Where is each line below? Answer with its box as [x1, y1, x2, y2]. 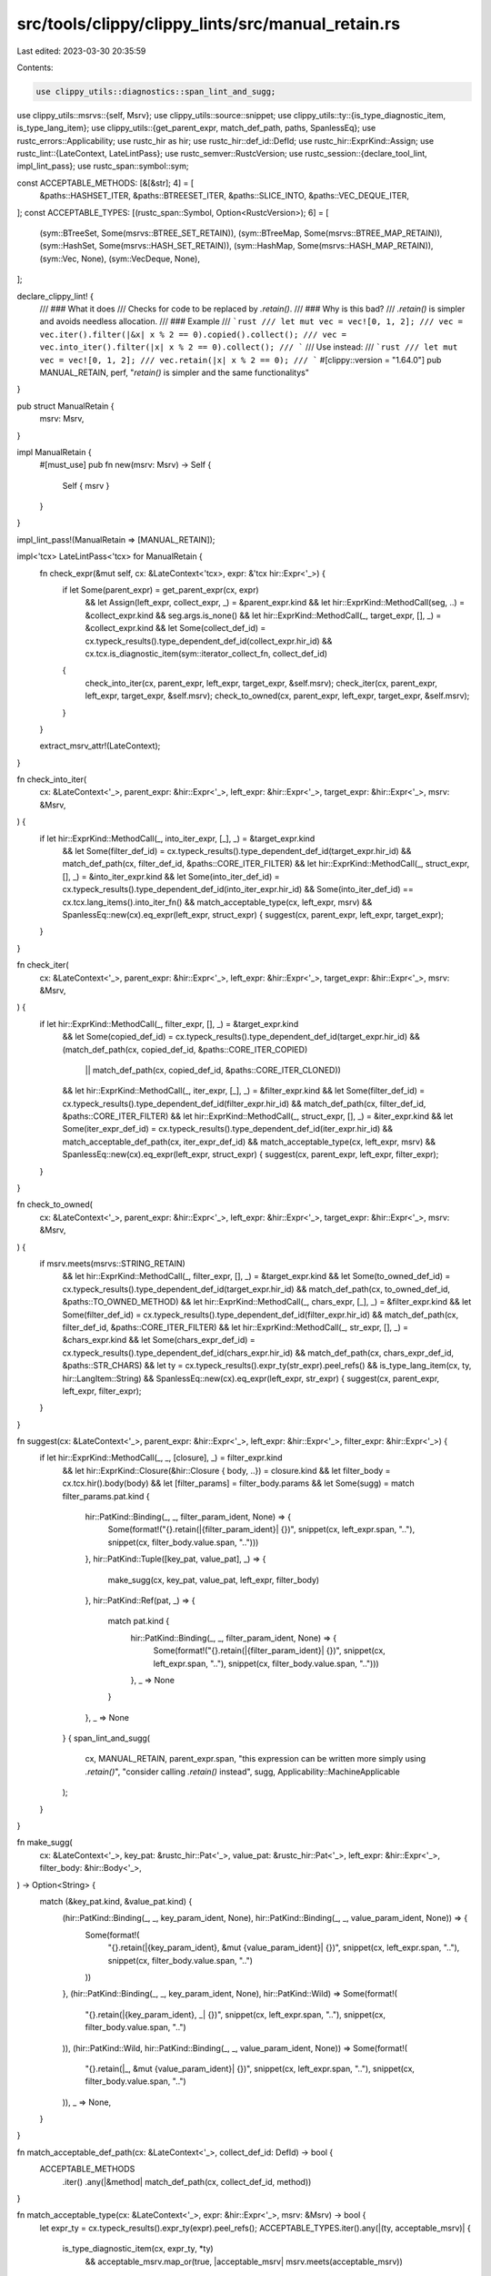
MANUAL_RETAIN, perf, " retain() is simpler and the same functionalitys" [39, 367, 309, 378]
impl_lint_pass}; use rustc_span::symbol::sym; [16, 160, 189, 172]
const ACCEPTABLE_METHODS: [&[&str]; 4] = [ [16, 178, 195, 188]
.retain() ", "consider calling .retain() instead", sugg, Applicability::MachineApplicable [85, 1766, 400, 1777]
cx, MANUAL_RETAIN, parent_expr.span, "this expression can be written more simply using [85, 1753, 426, 1764]
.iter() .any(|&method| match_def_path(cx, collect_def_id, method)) [62, 2176, 312, 2187]
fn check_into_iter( [16, 774, 87, 785]
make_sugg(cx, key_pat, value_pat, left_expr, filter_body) [107, 1574, 320, 1585]
